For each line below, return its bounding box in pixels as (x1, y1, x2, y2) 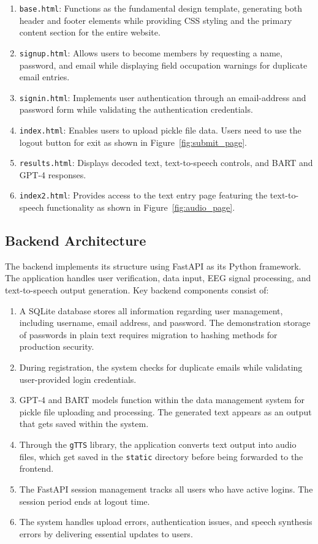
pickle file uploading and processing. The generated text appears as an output (19, 405, 312, 418)
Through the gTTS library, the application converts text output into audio (19, 438, 297, 451)
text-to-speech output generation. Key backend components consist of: (5, 284, 269, 297)
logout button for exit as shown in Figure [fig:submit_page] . (19, 135, 247, 148)
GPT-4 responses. (19, 168, 86, 181)
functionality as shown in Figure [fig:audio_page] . (47, 201, 235, 214)
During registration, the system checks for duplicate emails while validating (19, 361, 303, 374)
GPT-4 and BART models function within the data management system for (19, 393, 305, 406)
